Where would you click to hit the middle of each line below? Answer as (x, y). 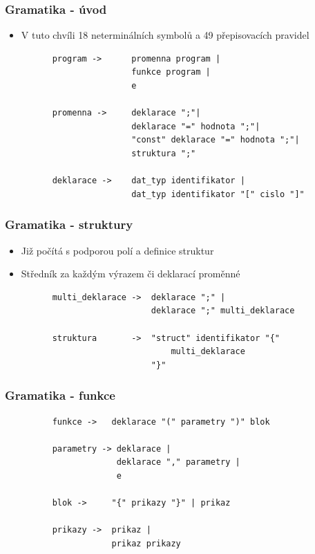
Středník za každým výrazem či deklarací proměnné (131, 274)
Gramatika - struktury (69, 224)
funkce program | (171, 72)
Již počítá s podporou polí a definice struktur (117, 250)
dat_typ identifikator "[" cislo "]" (218, 194)
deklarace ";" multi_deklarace (223, 311)
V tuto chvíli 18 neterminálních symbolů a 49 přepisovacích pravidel (165, 35)
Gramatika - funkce (60, 395)
